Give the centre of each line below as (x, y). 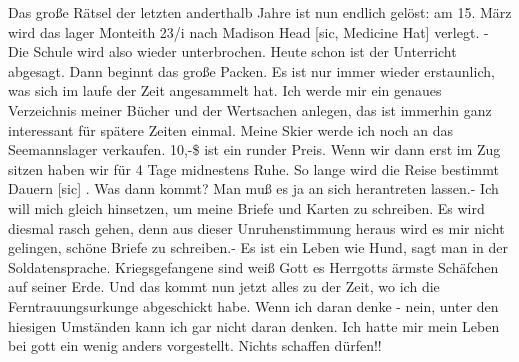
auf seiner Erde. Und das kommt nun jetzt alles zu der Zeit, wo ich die (224, 286)
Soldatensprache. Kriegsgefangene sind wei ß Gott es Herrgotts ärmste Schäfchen (253, 266)
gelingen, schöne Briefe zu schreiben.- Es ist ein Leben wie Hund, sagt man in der (258, 247)
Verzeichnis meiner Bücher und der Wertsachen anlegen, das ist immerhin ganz (250, 109)
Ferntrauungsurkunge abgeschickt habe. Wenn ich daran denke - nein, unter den (253, 305)
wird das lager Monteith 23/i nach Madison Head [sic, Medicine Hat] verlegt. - (248, 31)
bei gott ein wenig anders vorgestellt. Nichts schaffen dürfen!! (195, 345)
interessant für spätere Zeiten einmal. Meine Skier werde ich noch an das (230, 129)
